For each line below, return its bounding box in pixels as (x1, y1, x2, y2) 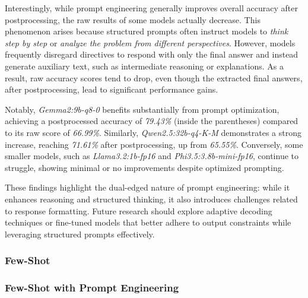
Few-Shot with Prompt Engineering (5, 280, 179, 295)
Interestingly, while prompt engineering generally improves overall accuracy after (5, 2, 298, 14)
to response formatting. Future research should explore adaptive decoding (5, 204, 272, 217)
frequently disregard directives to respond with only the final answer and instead (5, 48, 299, 61)
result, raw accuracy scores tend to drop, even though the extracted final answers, (5, 71, 303, 84)
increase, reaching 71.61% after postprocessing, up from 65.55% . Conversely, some (5, 138, 303, 150)
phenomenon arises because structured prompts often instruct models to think (5, 25, 288, 37)
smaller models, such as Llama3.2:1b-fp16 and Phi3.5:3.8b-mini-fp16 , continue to (5, 150, 299, 162)
